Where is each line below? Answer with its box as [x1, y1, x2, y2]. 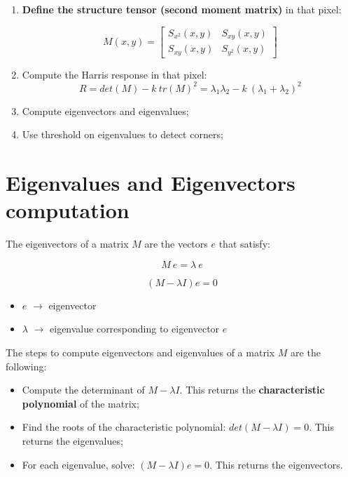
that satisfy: [218, 236, 270, 251]
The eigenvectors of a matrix [6, 236, 129, 251]
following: [6, 358, 47, 373]
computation [6, 196, 130, 224]
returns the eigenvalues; [22, 433, 123, 448]
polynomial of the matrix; [22, 396, 139, 410]
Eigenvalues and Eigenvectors [6, 168, 295, 197]
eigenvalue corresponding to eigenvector [50, 321, 220, 336]
